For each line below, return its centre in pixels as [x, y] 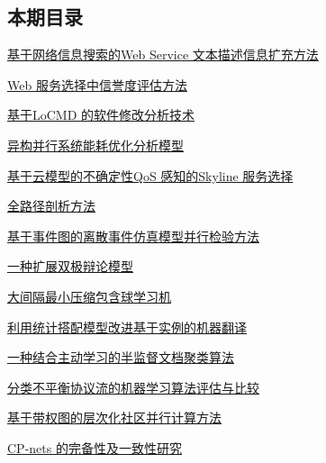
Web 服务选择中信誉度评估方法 [97, 84]
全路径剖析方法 [51, 206]
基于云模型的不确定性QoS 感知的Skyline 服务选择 [150, 175]
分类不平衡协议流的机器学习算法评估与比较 [133, 387]
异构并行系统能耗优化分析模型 [95, 145]
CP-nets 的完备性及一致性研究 [95, 447]
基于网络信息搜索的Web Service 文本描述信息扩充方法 [163, 54]
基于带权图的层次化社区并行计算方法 [114, 418]
